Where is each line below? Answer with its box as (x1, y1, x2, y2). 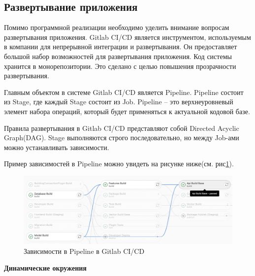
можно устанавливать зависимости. (4, 142, 109, 152)
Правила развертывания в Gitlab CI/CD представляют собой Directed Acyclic (4, 123, 239, 133)
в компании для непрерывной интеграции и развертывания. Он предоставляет (4, 41, 237, 52)
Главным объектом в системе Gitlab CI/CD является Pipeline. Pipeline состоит (4, 87, 244, 97)
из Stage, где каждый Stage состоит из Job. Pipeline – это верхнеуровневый (4, 96, 233, 107)
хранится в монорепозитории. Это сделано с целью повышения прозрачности (4, 61, 236, 71)
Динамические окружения (4, 262, 87, 273)
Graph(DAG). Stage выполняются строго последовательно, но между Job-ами (4, 132, 239, 143)
